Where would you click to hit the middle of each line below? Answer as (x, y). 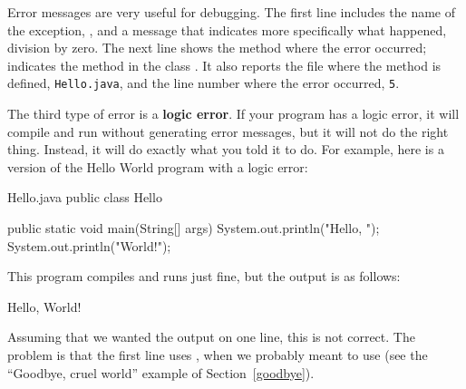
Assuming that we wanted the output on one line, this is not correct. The (211, 337)
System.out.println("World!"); (89, 245)
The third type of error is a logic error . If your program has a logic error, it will (233, 114)
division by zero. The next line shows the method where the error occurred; (217, 48)
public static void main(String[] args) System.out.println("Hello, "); (194, 228)
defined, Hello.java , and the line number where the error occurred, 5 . (204, 83)
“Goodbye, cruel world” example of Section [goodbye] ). (161, 372)
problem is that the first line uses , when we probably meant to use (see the (218, 354)
